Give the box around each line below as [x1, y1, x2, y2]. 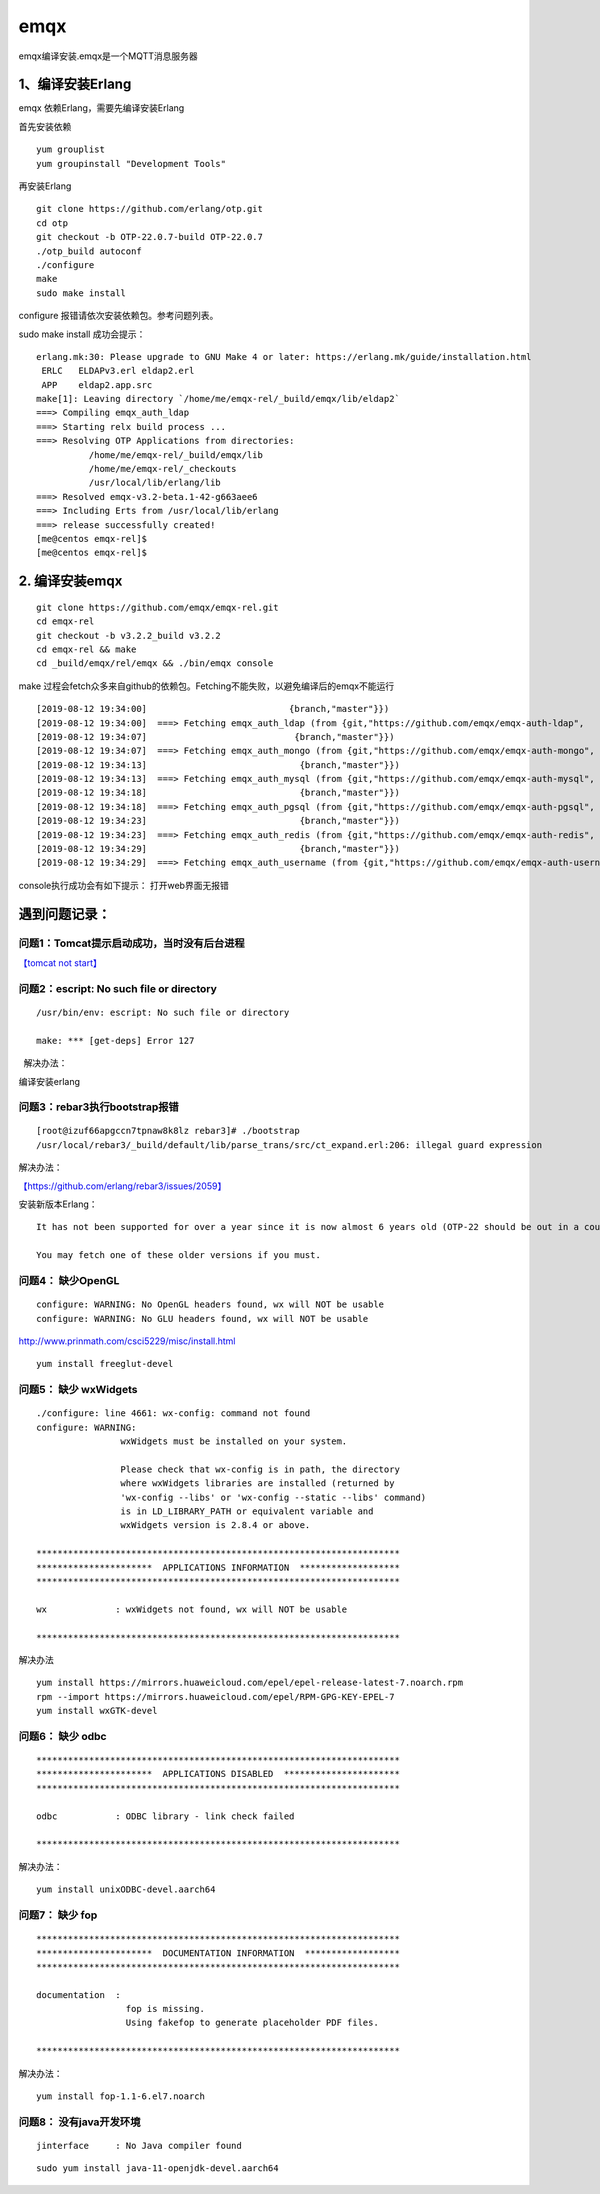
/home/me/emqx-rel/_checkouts [88, 463, 237, 475]
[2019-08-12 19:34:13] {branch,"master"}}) [36, 759, 400, 770]
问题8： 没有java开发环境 [18, 2115, 141, 2129]
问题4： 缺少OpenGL [18, 1273, 120, 1287]
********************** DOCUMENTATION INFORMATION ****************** [36, 1947, 400, 1959]
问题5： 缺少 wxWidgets [18, 1383, 138, 1397]
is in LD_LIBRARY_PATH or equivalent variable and [120, 1506, 374, 1517]
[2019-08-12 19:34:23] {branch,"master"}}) [36, 815, 400, 827]
